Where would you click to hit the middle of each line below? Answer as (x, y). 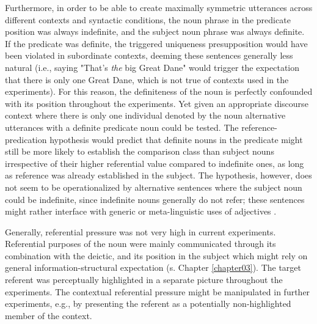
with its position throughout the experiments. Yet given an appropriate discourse (157, 103)
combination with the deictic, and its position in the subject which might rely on (156, 255)
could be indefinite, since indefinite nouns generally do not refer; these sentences (155, 199)
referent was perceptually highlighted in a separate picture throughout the (144, 280)
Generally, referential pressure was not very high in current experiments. (140, 231)
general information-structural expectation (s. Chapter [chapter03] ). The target (153, 267)
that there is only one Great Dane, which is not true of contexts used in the (147, 79)
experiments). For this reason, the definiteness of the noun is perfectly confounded (159, 91)
